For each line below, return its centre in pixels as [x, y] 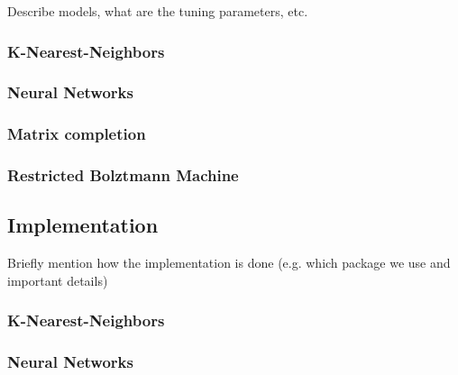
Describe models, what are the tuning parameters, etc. [158, 11]
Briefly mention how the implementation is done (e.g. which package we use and [229, 263]
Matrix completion [77, 134]
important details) [58, 280]
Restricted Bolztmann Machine [123, 175]
